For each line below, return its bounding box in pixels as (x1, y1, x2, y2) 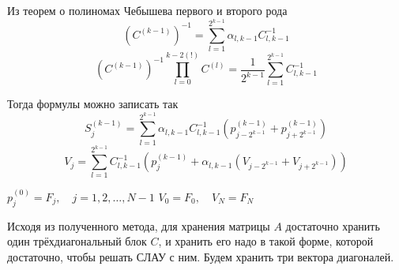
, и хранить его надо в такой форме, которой (158, 233, 374, 249)
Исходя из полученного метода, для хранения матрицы (7, 217, 270, 234)
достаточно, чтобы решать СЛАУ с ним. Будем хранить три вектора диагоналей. (7, 248, 394, 264)
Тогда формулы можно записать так (7, 96, 179, 112)
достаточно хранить (285, 217, 380, 234)
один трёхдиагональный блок (7, 233, 147, 249)
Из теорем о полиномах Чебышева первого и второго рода (7, 2, 288, 18)
